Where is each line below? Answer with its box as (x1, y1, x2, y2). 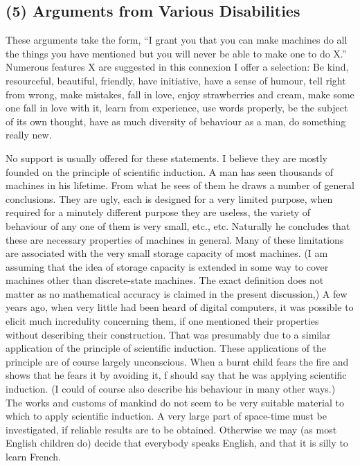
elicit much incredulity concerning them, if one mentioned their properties (6, 314, 319, 328)
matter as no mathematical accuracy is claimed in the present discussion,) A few (6, 286, 348, 301)
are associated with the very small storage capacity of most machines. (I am (6, 246, 328, 260)
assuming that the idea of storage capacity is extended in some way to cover (6, 259, 329, 274)
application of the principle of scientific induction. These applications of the (6, 341, 327, 355)
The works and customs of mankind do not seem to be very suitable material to (6, 395, 344, 409)
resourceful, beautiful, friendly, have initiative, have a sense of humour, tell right (6, 73, 346, 87)
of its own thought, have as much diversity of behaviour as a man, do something (6, 114, 346, 128)
